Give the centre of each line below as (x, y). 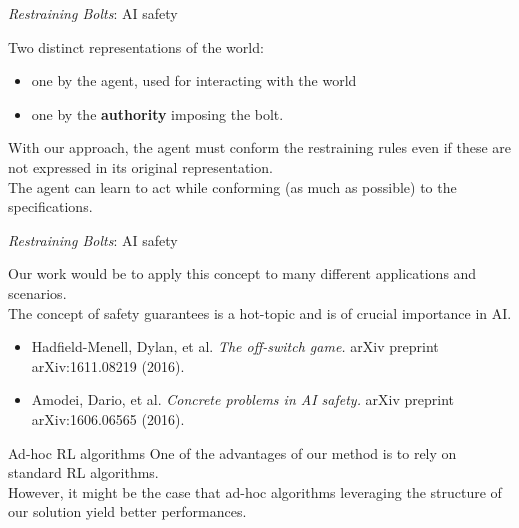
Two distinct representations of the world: (136, 46)
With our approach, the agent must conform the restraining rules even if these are (260, 147)
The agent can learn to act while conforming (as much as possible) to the (232, 186)
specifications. (50, 206)
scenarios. (37, 292)
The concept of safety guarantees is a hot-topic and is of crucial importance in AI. (260, 312)
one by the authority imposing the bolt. (157, 113)
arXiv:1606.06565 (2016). (108, 418)
